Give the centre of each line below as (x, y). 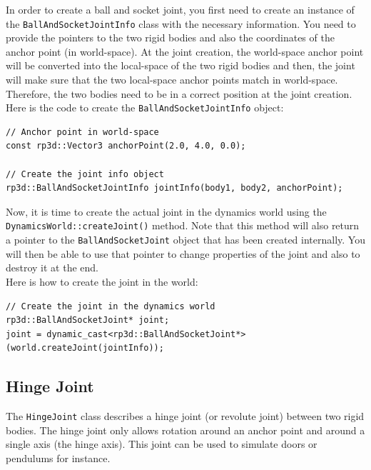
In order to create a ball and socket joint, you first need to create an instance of (180, 9)
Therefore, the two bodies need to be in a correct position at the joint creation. (179, 93)
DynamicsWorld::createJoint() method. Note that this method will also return (183, 225)
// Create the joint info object (85, 174)
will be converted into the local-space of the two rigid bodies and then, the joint (181, 65)
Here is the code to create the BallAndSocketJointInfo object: (145, 107)
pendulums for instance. (58, 457)
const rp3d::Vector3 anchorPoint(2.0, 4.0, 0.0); (126, 146)
